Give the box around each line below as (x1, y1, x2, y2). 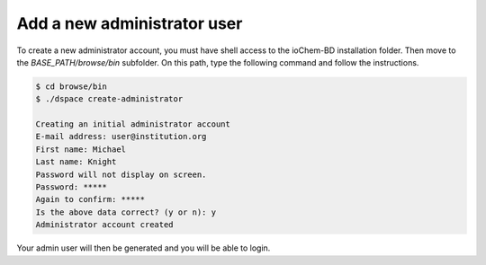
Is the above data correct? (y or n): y (35, 207, 216, 217)
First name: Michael (35, 144, 126, 155)
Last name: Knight (35, 157, 117, 167)
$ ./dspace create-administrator (35, 94, 184, 104)
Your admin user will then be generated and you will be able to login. (16, 243, 271, 253)
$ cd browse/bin (35, 81, 108, 92)
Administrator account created (35, 220, 175, 230)
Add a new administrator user (16, 13, 243, 33)
